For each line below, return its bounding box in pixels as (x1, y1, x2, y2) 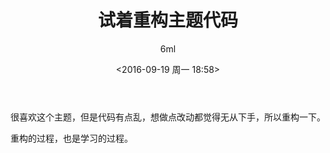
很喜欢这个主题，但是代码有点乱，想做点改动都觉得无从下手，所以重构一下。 (10, 111, 326, 123)
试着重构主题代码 (97, 9, 238, 32)
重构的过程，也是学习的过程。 (10, 132, 133, 144)
